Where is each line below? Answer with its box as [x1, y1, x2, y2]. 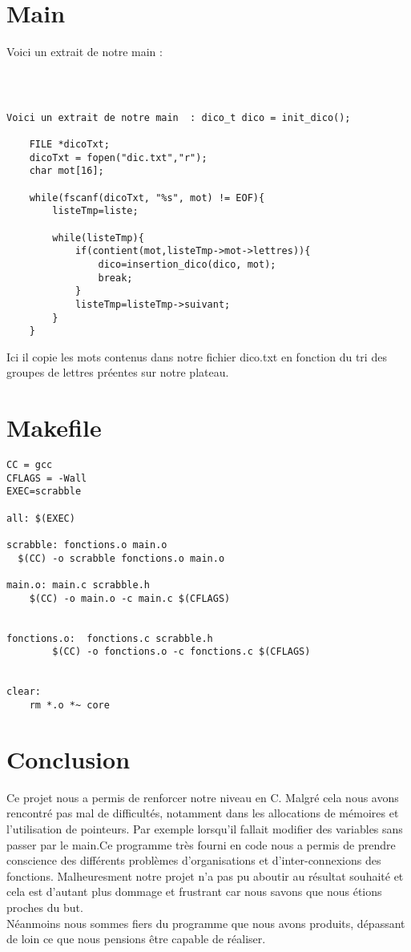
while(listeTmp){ [52, 232, 144, 244]
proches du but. [6, 898, 83, 915]
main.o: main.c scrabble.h [6, 579, 150, 591]
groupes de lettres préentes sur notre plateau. [6, 364, 229, 381]
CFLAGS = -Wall [6, 472, 87, 484]
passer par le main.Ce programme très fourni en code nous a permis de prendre [6, 836, 396, 853]
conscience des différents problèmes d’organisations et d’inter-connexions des [6, 852, 381, 869]
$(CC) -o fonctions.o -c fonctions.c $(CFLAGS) [52, 646, 311, 658]
